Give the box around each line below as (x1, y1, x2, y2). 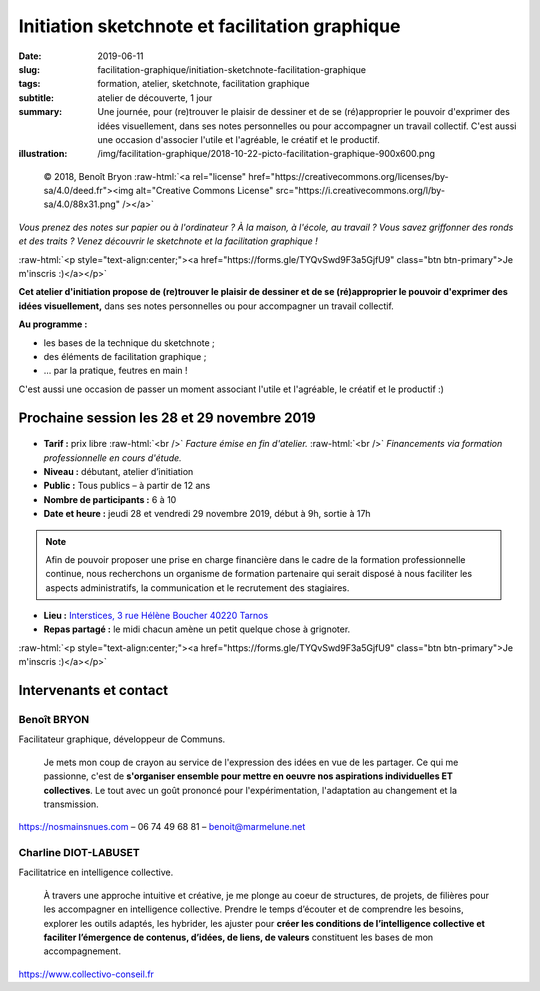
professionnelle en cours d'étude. (43, 451, 182, 464)
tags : (18, 78, 41, 90)
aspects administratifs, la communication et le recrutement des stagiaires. (45, 581, 350, 594)
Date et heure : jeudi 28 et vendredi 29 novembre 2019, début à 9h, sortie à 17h (43, 508, 371, 520)
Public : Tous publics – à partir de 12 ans (43, 480, 211, 492)
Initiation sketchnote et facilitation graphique (18, 15, 401, 37)
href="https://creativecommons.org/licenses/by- (248, 170, 449, 182)
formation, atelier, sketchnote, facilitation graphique (97, 78, 310, 90)
